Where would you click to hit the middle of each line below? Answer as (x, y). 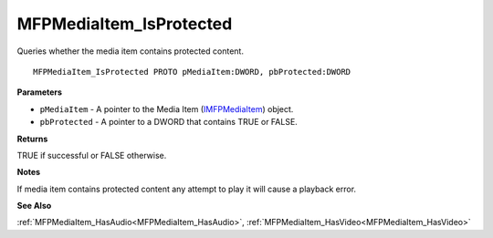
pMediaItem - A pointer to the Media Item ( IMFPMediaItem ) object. (167, 109)
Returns (32, 139)
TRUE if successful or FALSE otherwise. (92, 155)
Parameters (40, 92)
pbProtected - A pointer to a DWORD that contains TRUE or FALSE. (169, 122)
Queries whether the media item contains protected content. (130, 51)
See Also (34, 206)
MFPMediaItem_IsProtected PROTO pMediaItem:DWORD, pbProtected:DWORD (192, 72)
